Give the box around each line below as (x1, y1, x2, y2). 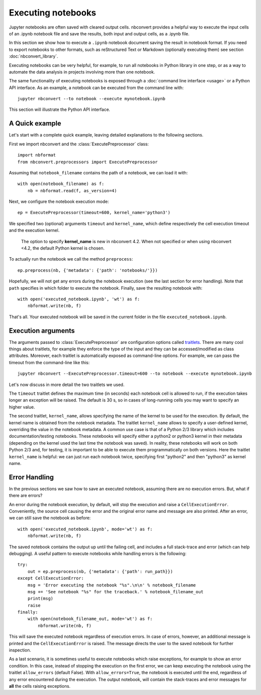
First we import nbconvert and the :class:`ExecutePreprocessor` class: (9, 141, 149, 147)
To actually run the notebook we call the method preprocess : (9, 256, 133, 262)
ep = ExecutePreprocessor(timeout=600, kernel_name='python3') (17, 210, 171, 216)
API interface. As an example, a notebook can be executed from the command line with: (9, 85, 184, 91)
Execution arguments (9, 326, 75, 335)
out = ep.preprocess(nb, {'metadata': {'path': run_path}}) (27, 569, 174, 574)
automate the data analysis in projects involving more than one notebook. (9, 69, 155, 75)
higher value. (9, 404, 35, 410)
